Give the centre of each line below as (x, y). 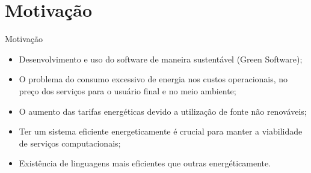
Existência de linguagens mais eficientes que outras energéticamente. (145, 163)
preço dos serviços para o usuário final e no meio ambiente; (128, 90)
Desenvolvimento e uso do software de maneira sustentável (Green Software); (161, 59)
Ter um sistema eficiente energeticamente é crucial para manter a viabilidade (161, 131)
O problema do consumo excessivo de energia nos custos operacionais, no (153, 79)
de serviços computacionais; (70, 143)
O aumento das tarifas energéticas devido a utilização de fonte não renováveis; (163, 111)
